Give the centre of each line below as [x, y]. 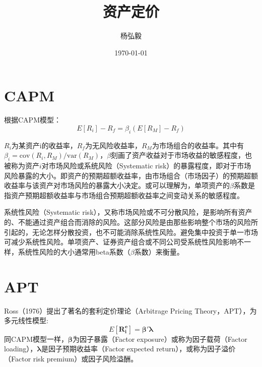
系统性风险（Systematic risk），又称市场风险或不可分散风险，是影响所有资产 [128, 212]
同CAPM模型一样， [36, 339]
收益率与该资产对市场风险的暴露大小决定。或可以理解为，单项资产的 [117, 185]
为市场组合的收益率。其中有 [198, 145]
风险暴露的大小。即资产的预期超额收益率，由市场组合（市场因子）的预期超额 [131, 175]
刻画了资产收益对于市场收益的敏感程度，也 [182, 155]
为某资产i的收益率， [44, 145]
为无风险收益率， [113, 145]
